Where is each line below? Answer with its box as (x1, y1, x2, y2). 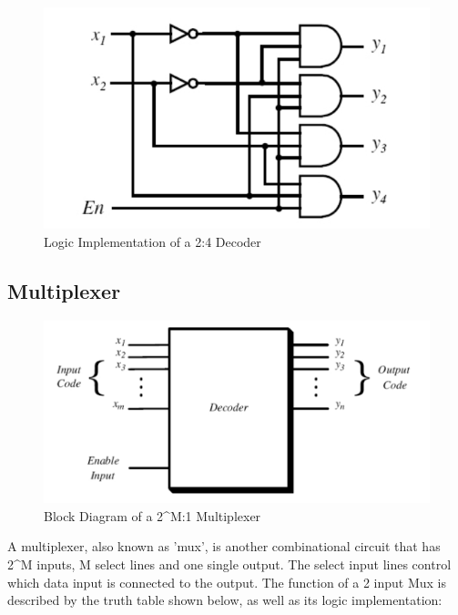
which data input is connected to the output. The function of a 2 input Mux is (7, 572, 447, 591)
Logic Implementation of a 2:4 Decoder (44, 231, 261, 251)
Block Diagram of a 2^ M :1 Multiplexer (44, 506, 261, 525)
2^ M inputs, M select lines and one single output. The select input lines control (7, 554, 452, 573)
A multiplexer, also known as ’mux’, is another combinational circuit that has (7, 537, 441, 556)
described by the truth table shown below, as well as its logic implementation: (7, 590, 443, 610)
